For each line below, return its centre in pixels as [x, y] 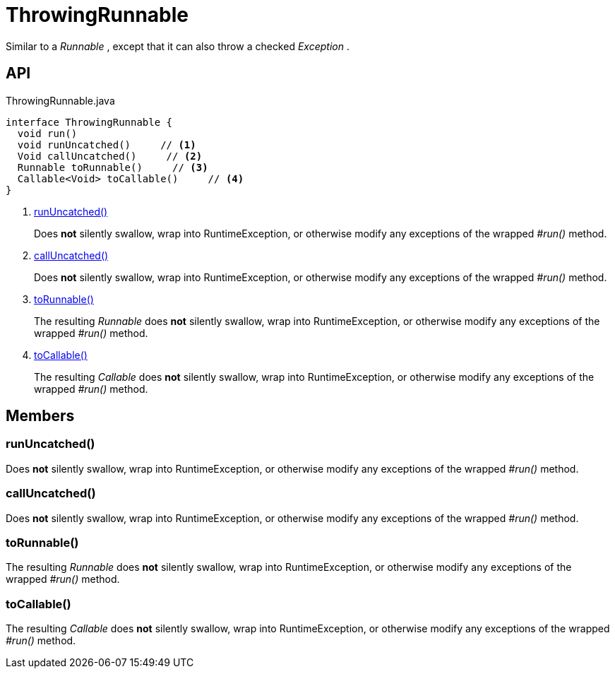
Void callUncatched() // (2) [110, 156]
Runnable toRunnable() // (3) [113, 167]
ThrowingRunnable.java [60, 100]
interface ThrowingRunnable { [89, 122]
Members [40, 416]
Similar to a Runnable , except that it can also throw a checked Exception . [178, 46]
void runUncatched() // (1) [107, 144]
